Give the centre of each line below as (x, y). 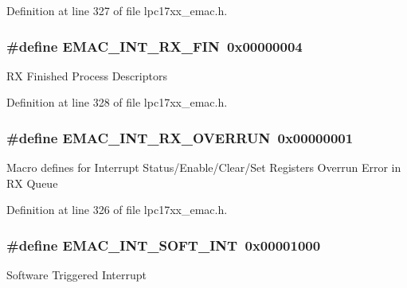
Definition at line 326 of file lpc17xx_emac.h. (117, 210)
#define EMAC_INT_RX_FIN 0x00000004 (155, 46)
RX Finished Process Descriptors (87, 75)
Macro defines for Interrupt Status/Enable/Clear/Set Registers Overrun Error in (204, 167)
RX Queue (32, 183)
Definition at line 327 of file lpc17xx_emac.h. (117, 10)
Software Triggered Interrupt (76, 275)
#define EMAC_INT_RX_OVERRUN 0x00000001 (180, 137)
